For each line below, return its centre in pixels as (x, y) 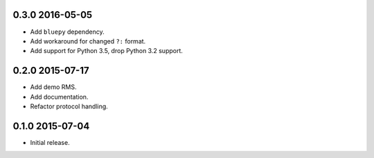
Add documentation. (59, 97)
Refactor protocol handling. (69, 106)
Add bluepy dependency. (68, 32)
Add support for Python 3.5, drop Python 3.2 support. (107, 51)
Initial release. (50, 142)
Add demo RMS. (53, 87)
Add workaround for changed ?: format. (88, 41)
